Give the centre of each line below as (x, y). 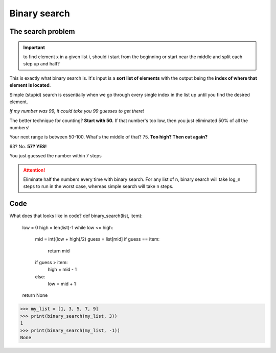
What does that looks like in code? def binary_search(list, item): (76, 216)
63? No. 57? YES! (28, 146)
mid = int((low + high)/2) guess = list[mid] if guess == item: (97, 239)
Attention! (34, 170)
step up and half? (41, 64)
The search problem (42, 31)
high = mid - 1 (62, 269)
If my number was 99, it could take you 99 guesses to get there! (77, 111)
